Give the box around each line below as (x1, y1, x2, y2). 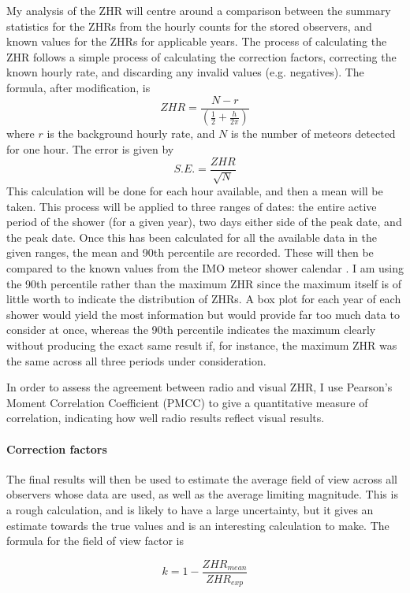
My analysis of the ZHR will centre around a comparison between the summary (6, 2, 391, 18)
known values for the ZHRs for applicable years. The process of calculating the (6, 33, 387, 50)
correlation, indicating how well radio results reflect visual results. (6, 410, 325, 426)
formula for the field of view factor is (6, 532, 184, 549)
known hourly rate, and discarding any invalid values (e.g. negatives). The (6, 64, 364, 80)
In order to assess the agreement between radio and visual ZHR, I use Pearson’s (6, 379, 393, 395)
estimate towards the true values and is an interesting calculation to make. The (6, 517, 389, 533)
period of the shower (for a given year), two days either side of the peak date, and (6, 213, 402, 230)
